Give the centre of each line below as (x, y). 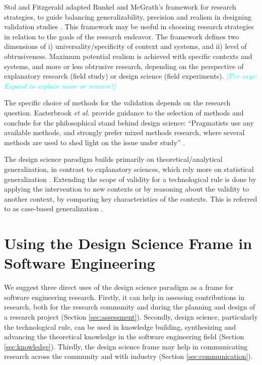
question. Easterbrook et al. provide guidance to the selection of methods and (124, 112)
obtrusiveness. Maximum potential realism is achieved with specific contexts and (128, 56)
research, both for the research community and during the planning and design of (130, 307)
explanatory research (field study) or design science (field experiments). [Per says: (131, 76)
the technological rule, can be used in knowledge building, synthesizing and (120, 326)
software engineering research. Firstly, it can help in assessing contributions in (124, 297)
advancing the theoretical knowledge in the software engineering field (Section (124, 337)
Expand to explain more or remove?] (60, 85)
